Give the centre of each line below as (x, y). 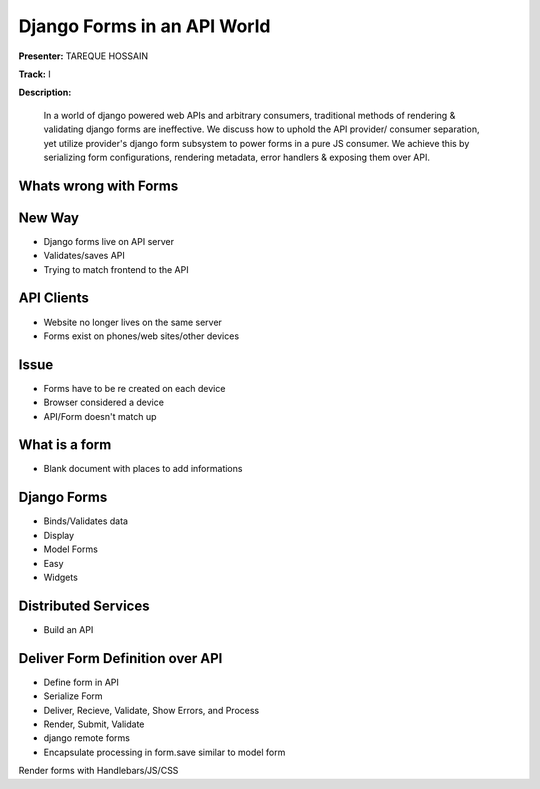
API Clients (53, 298)
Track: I (34, 74)
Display (59, 535)
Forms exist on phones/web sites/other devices (141, 336)
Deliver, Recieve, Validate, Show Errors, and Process (151, 710)
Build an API (68, 629)
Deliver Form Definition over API (120, 658)
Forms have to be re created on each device (134, 388)
